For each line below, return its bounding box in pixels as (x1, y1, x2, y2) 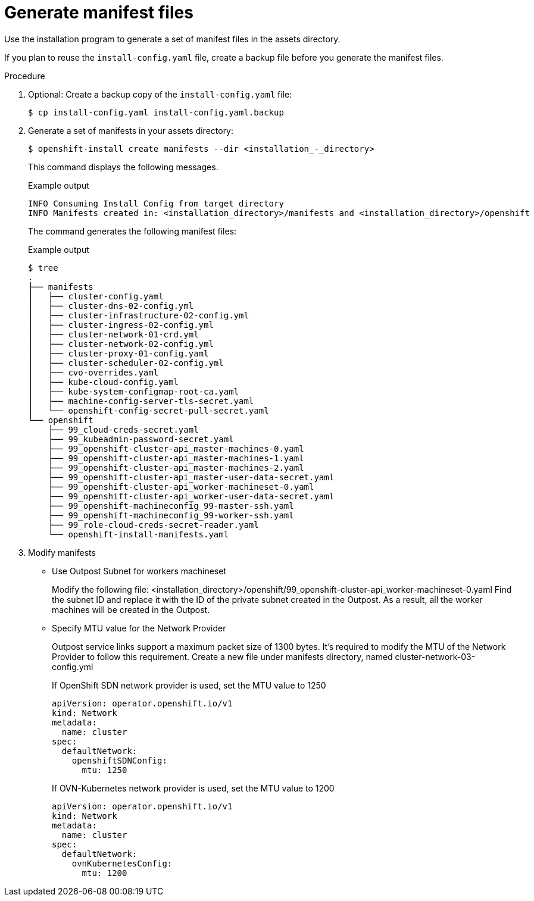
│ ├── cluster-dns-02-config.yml (28, 301, 194, 311)
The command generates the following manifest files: (28, 226, 237, 236)
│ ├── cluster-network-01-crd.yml (28, 329, 199, 339)
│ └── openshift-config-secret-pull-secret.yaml (28, 405, 269, 415)
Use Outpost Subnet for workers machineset (52, 565, 227, 576)
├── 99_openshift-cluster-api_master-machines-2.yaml (48, 462, 304, 473)
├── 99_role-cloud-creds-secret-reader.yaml (48, 520, 259, 530)
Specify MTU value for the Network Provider (52, 622, 226, 633)
